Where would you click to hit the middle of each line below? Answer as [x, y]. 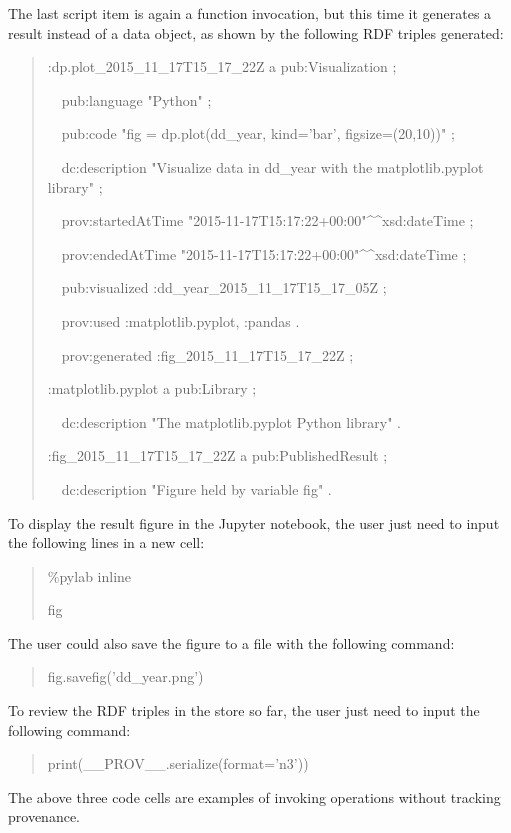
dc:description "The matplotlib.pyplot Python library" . [231, 421]
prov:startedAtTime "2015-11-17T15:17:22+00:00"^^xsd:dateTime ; [267, 220]
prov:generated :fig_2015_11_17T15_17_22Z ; [207, 354]
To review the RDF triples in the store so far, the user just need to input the [244, 710]
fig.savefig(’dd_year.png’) [125, 676]
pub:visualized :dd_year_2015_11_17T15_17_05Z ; [224, 287]
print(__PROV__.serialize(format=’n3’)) [178, 763]
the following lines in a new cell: [106, 542]
